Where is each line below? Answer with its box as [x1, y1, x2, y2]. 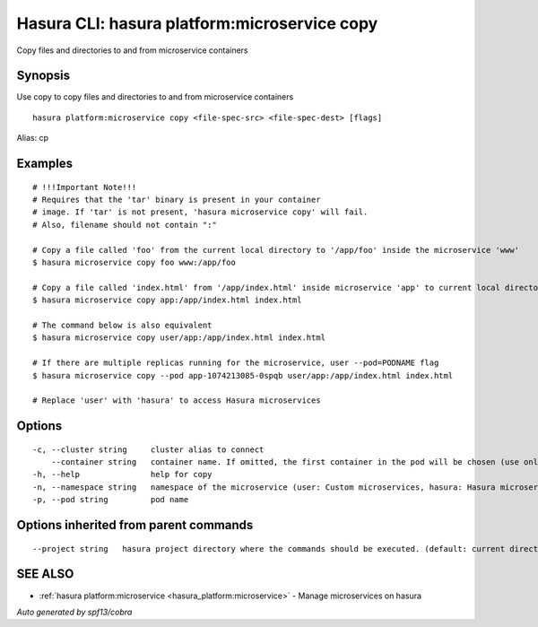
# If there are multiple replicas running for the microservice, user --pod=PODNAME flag [32, 358, 439, 368]
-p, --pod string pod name [32, 494, 189, 505]
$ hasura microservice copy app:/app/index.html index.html [32, 295, 302, 305]
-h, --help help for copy [32, 469, 213, 480]
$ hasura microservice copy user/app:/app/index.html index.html [32, 333, 326, 343]
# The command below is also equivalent [32, 319, 213, 330]
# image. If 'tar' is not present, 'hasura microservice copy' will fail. [32, 207, 369, 217]
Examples [16, 156, 74, 171]
